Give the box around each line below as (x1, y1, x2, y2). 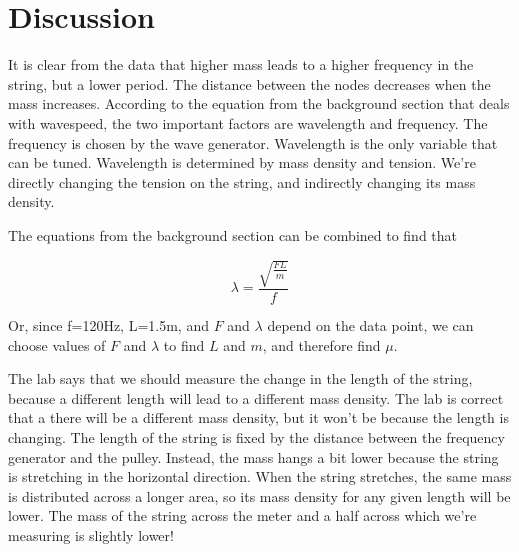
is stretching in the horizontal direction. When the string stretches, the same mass (8, 466, 512, 487)
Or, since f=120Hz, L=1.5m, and (8, 315, 209, 336)
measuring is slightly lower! (8, 524, 174, 545)
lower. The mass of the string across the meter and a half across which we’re (8, 505, 477, 526)
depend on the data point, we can (267, 315, 474, 336)
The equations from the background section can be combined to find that (8, 224, 458, 245)
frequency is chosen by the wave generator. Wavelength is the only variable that (8, 132, 498, 153)
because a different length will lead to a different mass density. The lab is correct (8, 387, 504, 408)
